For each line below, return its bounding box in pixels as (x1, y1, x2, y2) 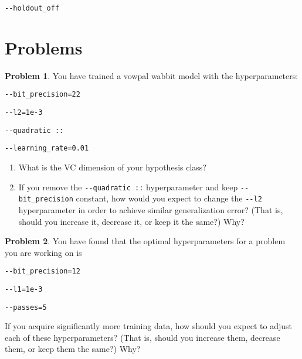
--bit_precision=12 (5, 267, 80, 276)
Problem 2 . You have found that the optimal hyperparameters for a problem (5, 235, 286, 247)
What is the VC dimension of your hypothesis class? (18, 161, 206, 173)
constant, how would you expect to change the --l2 (76, 192, 262, 204)
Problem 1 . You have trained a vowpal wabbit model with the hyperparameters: (5, 69, 298, 81)
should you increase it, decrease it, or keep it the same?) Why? (18, 215, 245, 227)
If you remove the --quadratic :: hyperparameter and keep (18, 180, 238, 193)
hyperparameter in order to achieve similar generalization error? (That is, (18, 203, 283, 216)
